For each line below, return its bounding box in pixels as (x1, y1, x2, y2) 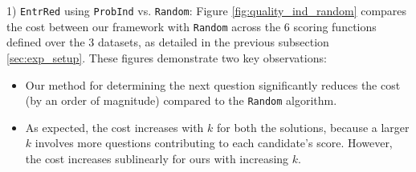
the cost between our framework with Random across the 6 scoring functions (6, 18, 377, 34)
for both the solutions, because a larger (217, 118, 410, 135)
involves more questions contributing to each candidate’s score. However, (35, 134, 393, 151)
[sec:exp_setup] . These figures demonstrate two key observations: (6, 49, 327, 66)
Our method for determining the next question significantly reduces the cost (25, 76, 401, 93)
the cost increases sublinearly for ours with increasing (25, 150, 289, 166)
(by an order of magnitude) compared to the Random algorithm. (25, 92, 337, 109)
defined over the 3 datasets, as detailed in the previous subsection (6, 34, 329, 50)
